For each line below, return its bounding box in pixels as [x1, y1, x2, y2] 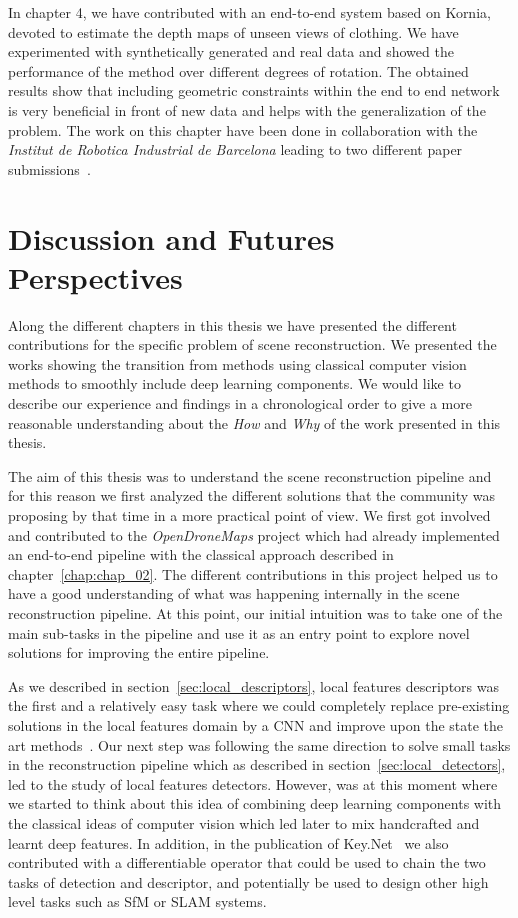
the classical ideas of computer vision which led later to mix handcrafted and [8, 812, 480, 833]
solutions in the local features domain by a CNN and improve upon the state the [8, 714, 504, 735]
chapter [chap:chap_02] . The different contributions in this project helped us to [8, 563, 498, 584]
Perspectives [8, 256, 183, 297]
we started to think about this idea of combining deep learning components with [8, 793, 502, 814]
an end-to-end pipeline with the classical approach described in [8, 544, 394, 565]
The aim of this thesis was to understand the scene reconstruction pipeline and [8, 465, 492, 486]
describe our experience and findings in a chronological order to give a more [8, 393, 472, 414]
